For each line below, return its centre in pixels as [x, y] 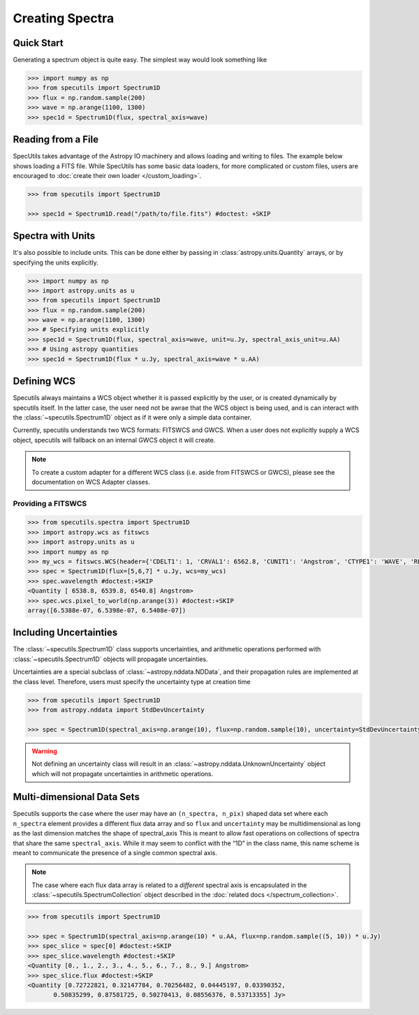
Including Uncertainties [65, 633]
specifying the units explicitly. [56, 262]
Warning [44, 751]
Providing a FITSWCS [50, 503]
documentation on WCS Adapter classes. [91, 482]
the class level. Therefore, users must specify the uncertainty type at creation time [132, 681]
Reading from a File [56, 140]
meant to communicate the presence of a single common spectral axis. [115, 853]
